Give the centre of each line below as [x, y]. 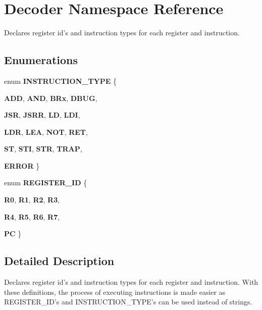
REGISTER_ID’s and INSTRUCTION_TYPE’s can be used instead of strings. [128, 302]
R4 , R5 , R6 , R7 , [32, 216]
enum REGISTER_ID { [46, 183]
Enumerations [41, 60]
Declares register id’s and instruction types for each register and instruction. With [131, 282]
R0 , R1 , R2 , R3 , [32, 200]
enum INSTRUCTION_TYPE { [61, 81]
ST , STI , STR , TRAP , [43, 149]
